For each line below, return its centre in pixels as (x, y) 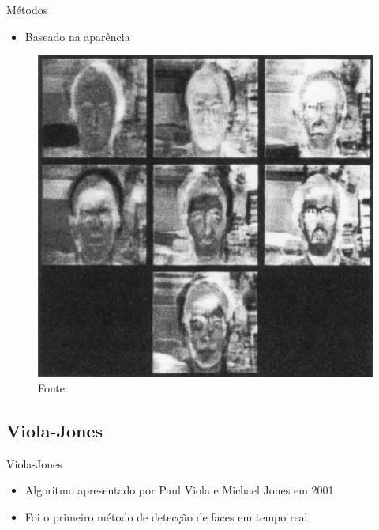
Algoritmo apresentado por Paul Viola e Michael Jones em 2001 (179, 490)
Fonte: (53, 387)
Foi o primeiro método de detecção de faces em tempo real (166, 516)
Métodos (27, 9)
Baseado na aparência (77, 36)
